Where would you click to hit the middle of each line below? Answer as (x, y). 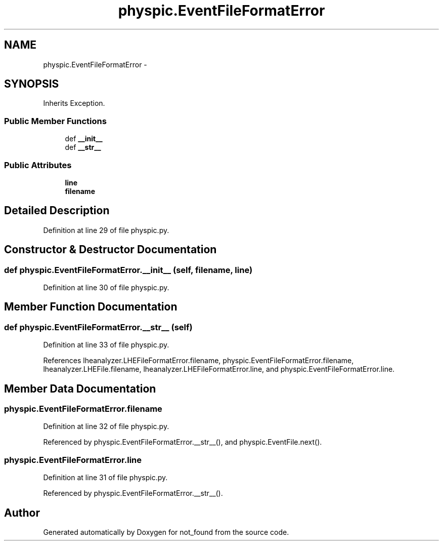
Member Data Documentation (80, 388)
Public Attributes (38, 165)
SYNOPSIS (32, 84)
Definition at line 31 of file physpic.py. (105, 478)
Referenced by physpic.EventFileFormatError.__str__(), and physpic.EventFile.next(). (183, 442)
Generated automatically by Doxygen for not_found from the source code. (166, 532)
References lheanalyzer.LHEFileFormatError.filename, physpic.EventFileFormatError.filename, (198, 361)
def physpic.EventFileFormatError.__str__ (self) (98, 327)
